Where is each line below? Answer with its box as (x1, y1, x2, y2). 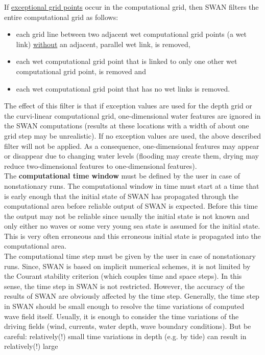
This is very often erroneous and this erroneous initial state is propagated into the (4, 230, 261, 241)
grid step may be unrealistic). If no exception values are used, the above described (4, 130, 261, 141)
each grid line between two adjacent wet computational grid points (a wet (16, 29, 247, 39)
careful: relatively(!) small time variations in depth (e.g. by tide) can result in (4, 330, 247, 341)
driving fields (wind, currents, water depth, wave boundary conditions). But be (4, 321, 251, 331)
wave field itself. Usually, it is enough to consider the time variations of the (4, 310, 239, 321)
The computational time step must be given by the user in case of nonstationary (4, 251, 256, 261)
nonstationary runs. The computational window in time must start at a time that (4, 180, 259, 191)
